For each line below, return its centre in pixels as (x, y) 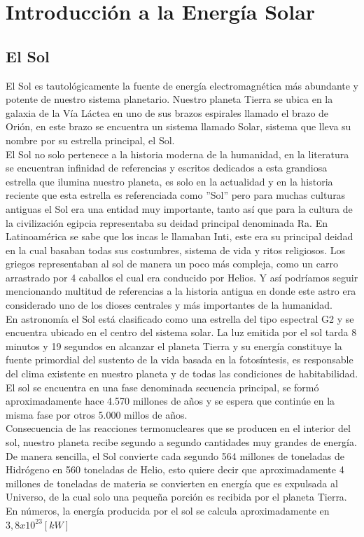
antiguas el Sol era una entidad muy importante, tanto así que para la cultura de (179, 208)
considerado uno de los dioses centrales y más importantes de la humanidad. (169, 305)
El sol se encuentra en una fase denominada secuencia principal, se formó (162, 387)
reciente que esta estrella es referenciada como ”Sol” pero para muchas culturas (176, 195)
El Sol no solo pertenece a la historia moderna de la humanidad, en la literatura (177, 154)
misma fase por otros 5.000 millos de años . (97, 414)
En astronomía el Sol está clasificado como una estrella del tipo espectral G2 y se (180, 318)
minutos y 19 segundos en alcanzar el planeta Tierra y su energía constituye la (174, 346)
